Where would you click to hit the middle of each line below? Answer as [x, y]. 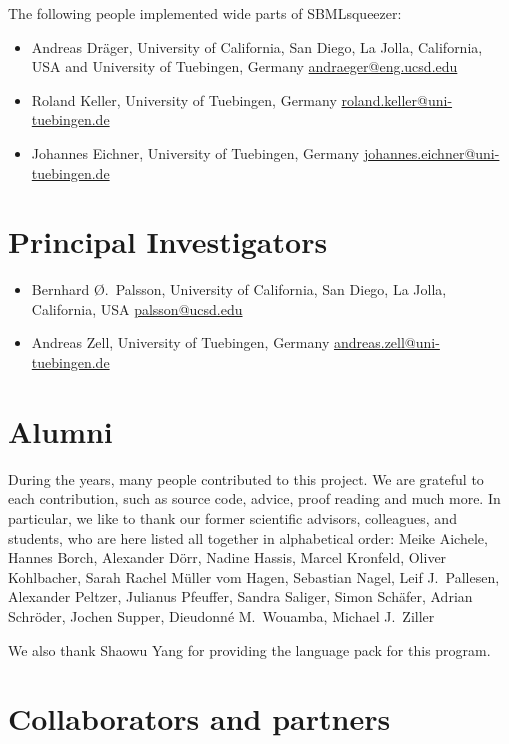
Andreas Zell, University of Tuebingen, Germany [180, 342]
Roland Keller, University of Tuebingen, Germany [184, 99]
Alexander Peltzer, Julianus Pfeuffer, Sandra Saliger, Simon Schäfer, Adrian [240, 596]
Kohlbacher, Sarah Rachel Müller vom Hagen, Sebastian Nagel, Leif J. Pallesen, [254, 576]
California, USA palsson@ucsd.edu [137, 308]
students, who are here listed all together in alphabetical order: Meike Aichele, [248, 537]
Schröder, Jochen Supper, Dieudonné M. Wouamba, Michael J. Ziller [221, 615]
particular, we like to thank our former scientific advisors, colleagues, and [232, 517]
